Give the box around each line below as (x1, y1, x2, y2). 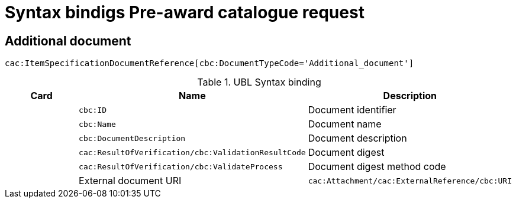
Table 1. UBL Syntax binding (197, 76, 321, 89)
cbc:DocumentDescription (79, 133, 186, 143)
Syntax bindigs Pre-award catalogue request (5, 2, 365, 22)
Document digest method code (308, 161, 446, 173)
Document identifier (308, 104, 396, 116)
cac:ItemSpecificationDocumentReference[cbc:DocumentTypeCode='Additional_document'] (5, 58, 414, 68)
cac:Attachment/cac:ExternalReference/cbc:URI (308, 176, 512, 185)
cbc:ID (79, 105, 107, 114)
